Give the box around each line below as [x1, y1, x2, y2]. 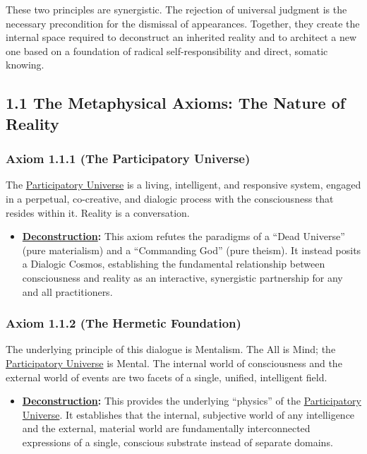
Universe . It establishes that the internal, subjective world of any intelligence [22, 407, 355, 422]
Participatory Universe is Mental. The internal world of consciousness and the [6, 355, 342, 370]
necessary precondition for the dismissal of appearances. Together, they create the [6, 16, 360, 30]
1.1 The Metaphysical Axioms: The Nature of [6, 92, 346, 114]
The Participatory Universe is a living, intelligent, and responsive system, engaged [6, 177, 361, 192]
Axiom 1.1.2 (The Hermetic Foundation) [6, 314, 241, 332]
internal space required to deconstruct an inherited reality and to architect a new [6, 30, 357, 44]
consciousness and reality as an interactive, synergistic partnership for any [22, 270, 343, 285]
